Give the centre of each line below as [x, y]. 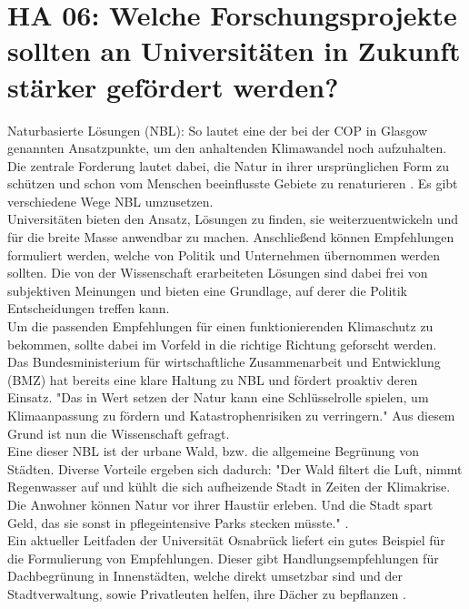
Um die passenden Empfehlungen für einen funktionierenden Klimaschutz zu [220, 326]
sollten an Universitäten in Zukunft [234, 51]
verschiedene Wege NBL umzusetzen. [110, 201]
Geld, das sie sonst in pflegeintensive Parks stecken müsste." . [178, 522]
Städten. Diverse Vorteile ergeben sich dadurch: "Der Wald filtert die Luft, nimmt [235, 468]
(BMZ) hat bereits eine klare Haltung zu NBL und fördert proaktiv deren [213, 379]
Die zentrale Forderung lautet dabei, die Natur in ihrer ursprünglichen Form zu [229, 165]
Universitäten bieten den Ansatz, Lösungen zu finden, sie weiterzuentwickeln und [233, 219]
